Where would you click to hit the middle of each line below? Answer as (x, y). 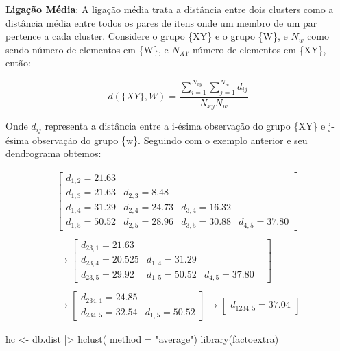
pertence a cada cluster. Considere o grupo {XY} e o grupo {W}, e (147, 36)
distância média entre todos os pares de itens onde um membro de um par (161, 22)
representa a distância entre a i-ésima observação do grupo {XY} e (185, 126)
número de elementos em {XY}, (259, 49)
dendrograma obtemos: (53, 153)
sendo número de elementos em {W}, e (87, 49)
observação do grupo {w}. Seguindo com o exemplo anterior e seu (170, 140)
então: (18, 63)
